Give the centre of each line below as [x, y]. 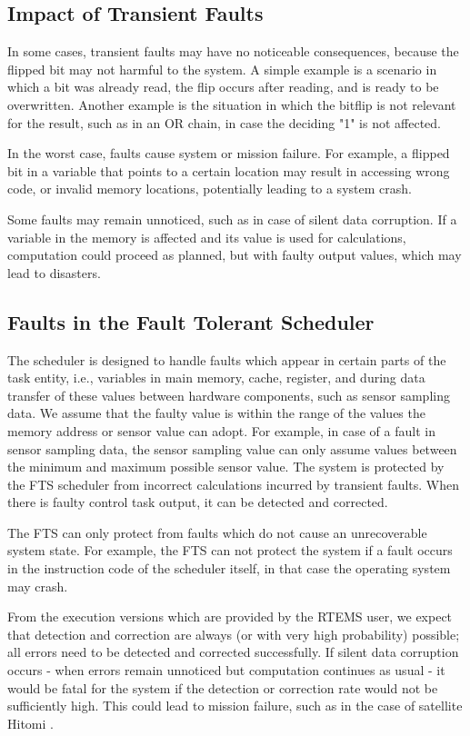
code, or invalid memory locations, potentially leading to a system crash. [210, 189]
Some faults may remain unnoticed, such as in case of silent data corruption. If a [232, 219]
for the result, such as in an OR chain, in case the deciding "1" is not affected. [224, 122]
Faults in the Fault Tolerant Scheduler [191, 321]
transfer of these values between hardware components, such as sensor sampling [229, 395]
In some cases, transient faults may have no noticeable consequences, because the [233, 51]
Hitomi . [30, 723]
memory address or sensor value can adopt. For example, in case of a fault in [221, 430]
